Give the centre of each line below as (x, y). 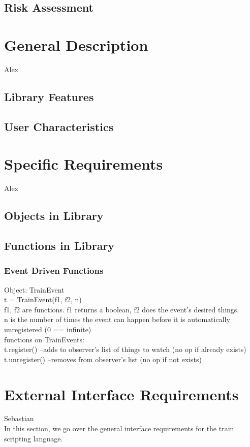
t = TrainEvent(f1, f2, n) (43, 299)
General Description (76, 44)
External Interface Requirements (121, 394)
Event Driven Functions (54, 270)
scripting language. (34, 438)
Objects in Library (54, 216)
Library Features (49, 96)
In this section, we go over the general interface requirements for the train (119, 428)
